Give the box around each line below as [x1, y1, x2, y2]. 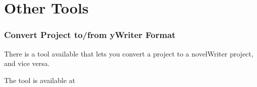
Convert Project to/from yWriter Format [4, 28, 176, 41]
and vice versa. [4, 58, 50, 68]
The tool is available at [4, 74, 76, 85]
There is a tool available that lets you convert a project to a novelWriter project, [4, 48, 253, 58]
